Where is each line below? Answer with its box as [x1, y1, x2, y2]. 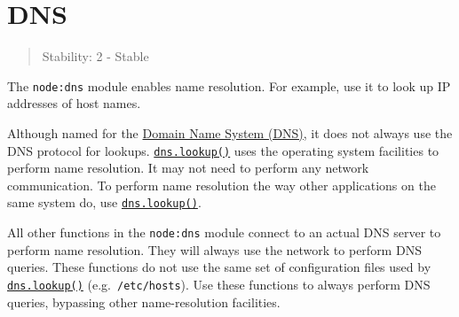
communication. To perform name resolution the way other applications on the [7, 175, 436, 194]
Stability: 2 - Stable [42, 47, 149, 66]
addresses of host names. [7, 94, 141, 112]
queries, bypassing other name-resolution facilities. [7, 292, 281, 311]
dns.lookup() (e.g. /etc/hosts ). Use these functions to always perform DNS [7, 274, 431, 293]
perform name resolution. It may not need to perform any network [7, 158, 369, 177]
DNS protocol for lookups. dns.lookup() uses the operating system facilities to [7, 141, 439, 159]
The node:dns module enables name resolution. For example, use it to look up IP [7, 76, 451, 95]
